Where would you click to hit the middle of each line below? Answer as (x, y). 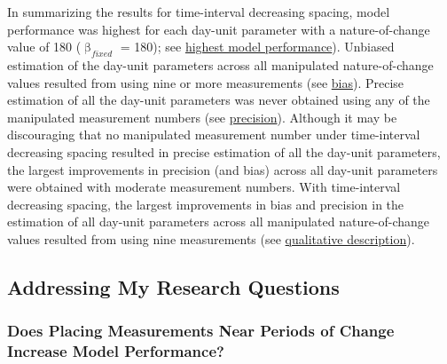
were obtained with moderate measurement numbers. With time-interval (204, 187)
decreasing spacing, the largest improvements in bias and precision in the (206, 204)
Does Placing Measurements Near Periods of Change (201, 331)
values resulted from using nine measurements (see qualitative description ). (211, 238)
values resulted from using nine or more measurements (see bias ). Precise (206, 82)
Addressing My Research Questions (173, 286)
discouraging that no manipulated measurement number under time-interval (214, 135)
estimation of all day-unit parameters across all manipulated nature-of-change (219, 222)
